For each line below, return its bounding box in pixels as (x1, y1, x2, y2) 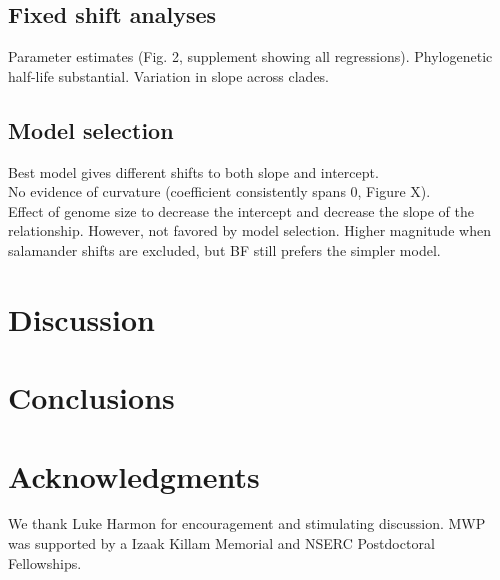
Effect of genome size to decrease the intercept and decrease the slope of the (8, 200, 475, 221)
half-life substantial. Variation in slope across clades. (8, 65, 330, 86)
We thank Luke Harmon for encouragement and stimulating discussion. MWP (8, 513, 486, 534)
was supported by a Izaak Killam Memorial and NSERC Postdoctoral (8, 533, 435, 554)
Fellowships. (8, 552, 82, 573)
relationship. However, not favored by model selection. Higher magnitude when (8, 220, 491, 241)
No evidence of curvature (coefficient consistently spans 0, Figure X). (8, 181, 431, 202)
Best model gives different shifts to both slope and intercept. (8, 161, 379, 182)
